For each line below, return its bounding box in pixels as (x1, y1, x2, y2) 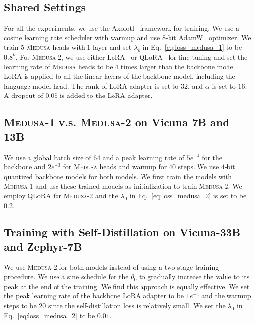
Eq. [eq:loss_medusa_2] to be (4, 310, 95, 320)
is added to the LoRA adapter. (60, 90, 153, 100)
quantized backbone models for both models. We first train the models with (4, 171, 232, 181)
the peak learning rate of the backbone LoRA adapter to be (4, 291, 184, 301)
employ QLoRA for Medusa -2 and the (4, 190, 118, 200)
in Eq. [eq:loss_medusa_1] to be (142, 42, 242, 52)
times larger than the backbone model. (120, 61, 237, 71)
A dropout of (4, 90, 43, 100)
